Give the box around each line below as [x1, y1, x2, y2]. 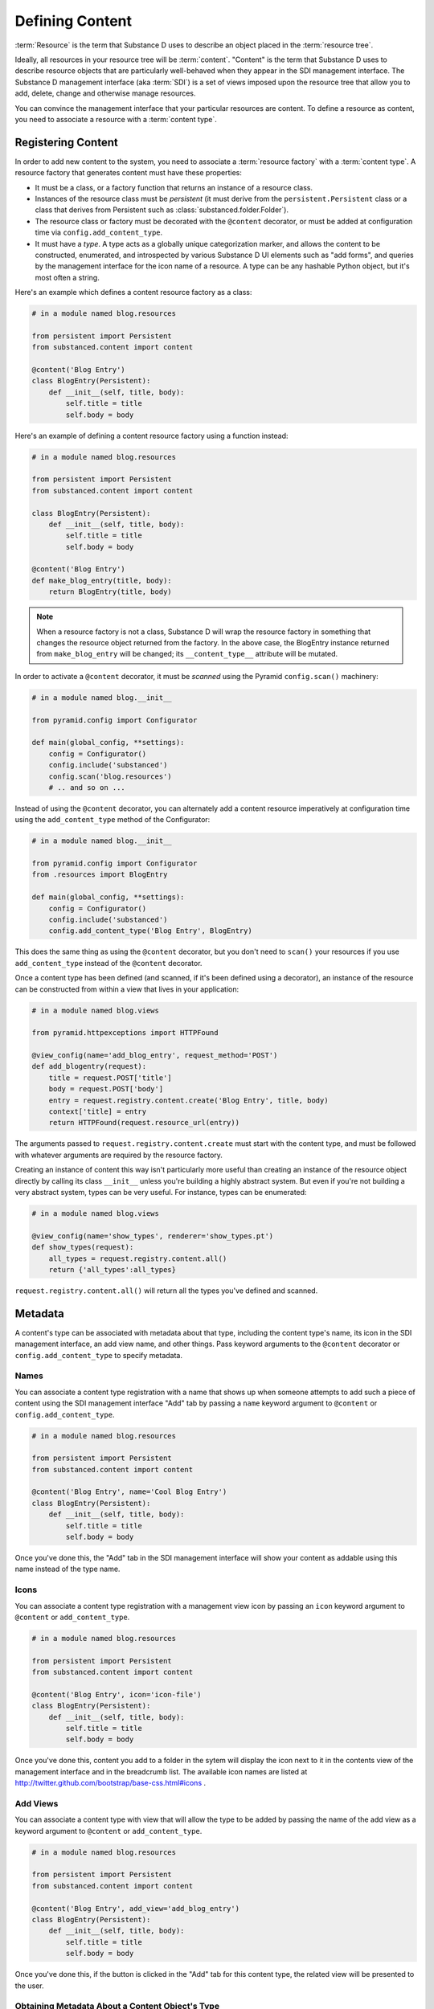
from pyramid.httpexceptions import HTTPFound [31, 1029, 219, 1037]
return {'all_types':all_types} [48, 1265, 177, 1274]
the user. [14, 1981, 44, 1991]
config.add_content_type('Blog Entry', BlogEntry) [48, 927, 252, 935]
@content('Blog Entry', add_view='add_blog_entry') [31, 1904, 240, 1913]
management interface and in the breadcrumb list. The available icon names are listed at [14, 1766, 308, 1776]
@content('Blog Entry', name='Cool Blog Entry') [31, 1487, 227, 1496]
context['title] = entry [48, 1107, 147, 1116]
